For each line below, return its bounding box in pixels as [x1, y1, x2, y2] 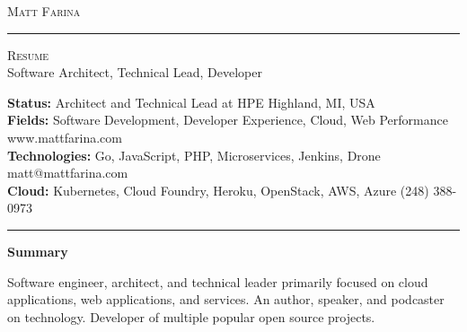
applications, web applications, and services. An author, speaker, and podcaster [7, 290, 445, 309]
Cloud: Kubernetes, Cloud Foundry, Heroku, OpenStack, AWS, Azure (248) [7, 180, 429, 199]
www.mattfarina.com [7, 127, 122, 146]
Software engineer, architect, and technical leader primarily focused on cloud [7, 272, 428, 291]
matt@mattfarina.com [7, 163, 128, 182]
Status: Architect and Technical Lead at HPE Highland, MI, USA [7, 92, 375, 111]
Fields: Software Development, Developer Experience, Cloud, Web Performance [7, 110, 448, 129]
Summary [7, 241, 68, 260]
